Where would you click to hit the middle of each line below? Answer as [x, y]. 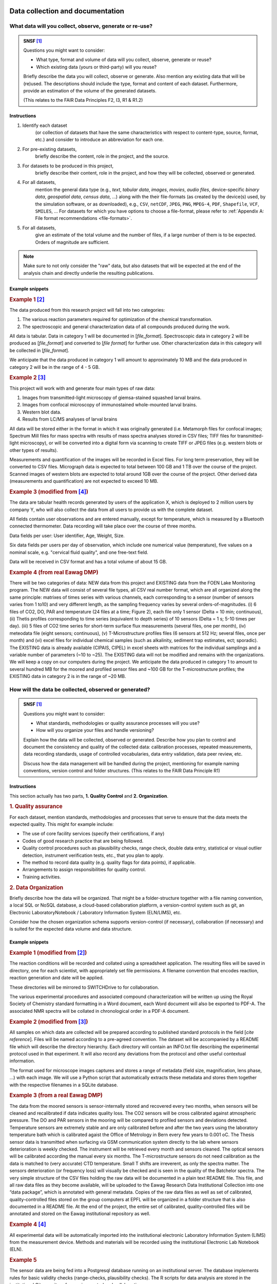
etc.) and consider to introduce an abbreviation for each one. [100, 140]
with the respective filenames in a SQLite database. [64, 1085]
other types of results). [34, 450]
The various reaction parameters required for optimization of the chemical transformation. [117, 319]
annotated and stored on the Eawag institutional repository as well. [80, 1214]
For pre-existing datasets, [50, 149]
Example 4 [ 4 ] [28, 1224]
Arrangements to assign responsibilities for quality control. [84, 870]
